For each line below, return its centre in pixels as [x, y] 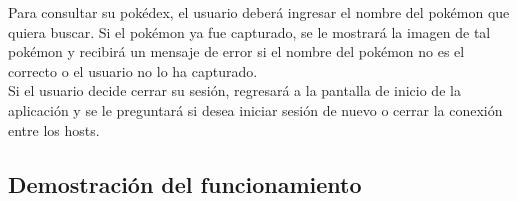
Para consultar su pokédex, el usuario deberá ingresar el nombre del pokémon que [259, 12]
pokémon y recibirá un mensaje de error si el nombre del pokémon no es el [236, 51]
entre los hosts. [54, 129]
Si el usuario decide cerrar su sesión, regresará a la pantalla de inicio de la [234, 90]
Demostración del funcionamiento [185, 183]
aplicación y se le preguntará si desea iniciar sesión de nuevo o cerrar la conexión [255, 109]
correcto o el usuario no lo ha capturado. [133, 70]
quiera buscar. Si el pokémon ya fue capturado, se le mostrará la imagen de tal [249, 31]
